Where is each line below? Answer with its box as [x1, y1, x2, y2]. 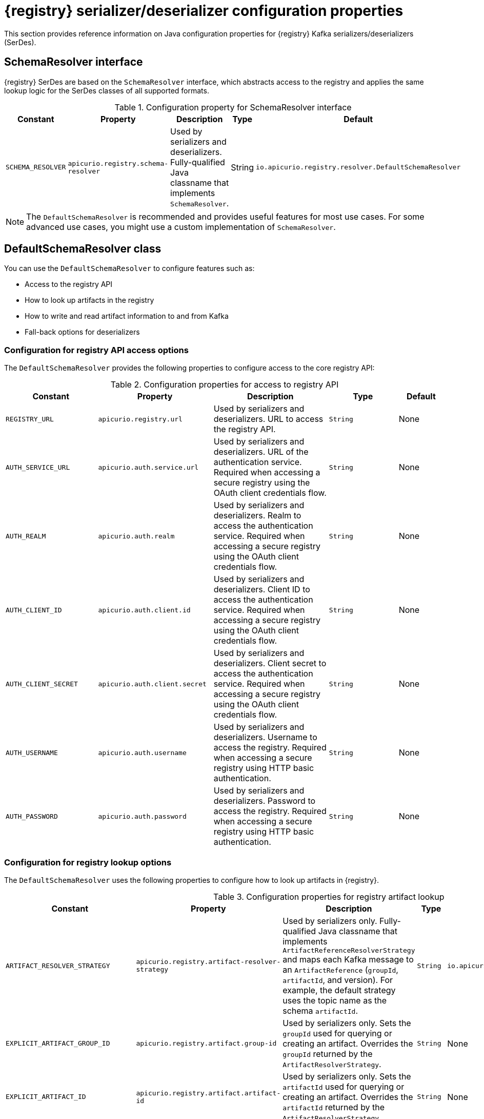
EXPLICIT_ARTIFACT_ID [6, 1093, 86, 1101]
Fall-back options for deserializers [25, 327, 140, 337]
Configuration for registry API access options [4, 344, 189, 355]
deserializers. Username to [213, 732, 317, 743]
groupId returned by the [283, 1048, 373, 1059]
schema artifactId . [283, 1005, 358, 1016]
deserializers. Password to [213, 796, 316, 806]
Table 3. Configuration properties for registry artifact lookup [213, 891, 445, 902]
